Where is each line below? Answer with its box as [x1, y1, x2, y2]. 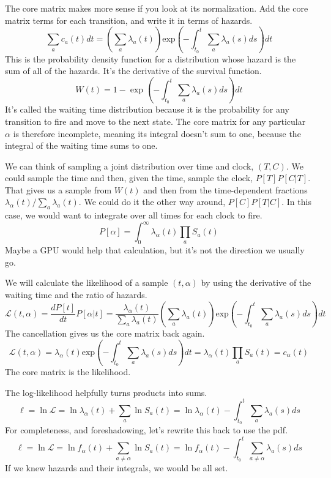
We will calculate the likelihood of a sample [5, 276, 168, 289]
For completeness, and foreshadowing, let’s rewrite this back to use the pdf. [5, 423, 288, 436]
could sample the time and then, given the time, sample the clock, [5, 171, 253, 184]
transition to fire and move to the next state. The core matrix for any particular [5, 114, 306, 127]
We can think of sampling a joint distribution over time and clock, [5, 159, 254, 172]
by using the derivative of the [201, 276, 311, 289]
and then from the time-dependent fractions [143, 183, 308, 196]
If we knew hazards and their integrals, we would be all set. [5, 461, 228, 474]
